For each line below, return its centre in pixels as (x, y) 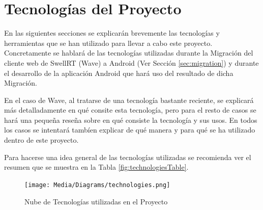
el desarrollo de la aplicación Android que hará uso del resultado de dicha (119, 73)
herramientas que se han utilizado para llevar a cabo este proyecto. (108, 43)
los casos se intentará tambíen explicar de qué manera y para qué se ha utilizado (130, 130)
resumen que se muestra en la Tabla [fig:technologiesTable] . (96, 167)
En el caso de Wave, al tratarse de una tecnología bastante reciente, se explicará (129, 100)
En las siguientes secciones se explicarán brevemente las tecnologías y (112, 33)
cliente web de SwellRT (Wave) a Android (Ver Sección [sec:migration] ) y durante (131, 62)
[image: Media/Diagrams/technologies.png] (97, 185)
